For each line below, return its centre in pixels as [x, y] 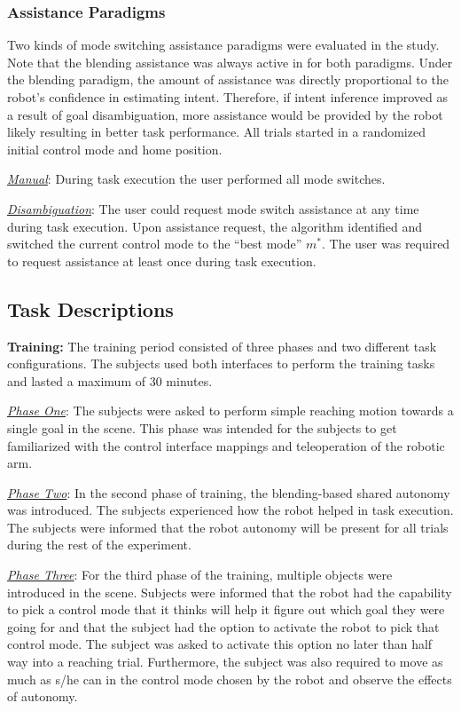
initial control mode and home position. [115, 149]
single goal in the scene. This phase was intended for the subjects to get [202, 427]
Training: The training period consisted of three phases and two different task [222, 346]
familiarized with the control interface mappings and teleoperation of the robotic [226, 445]
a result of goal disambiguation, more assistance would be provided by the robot [225, 114]
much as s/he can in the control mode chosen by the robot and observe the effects [230, 679]
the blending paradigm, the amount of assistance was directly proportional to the [228, 79]
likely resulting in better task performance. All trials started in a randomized [216, 132]
